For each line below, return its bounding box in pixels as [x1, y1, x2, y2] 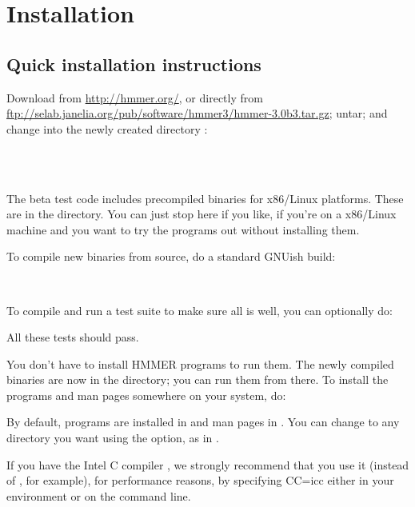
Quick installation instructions [6, 51, 261, 76]
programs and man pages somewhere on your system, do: [6, 386, 286, 403]
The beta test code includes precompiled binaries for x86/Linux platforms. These [6, 190, 404, 206]
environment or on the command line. [6, 487, 191, 504]
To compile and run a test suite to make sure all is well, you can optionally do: [6, 301, 393, 318]
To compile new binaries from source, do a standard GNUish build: [6, 248, 336, 265]
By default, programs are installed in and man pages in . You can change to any [6, 413, 400, 430]
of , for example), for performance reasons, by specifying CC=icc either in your [6, 472, 394, 489]
